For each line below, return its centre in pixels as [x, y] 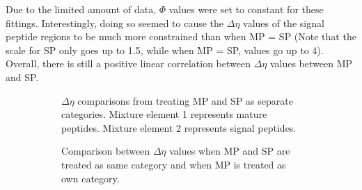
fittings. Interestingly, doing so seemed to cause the [115, 23]
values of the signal [284, 23]
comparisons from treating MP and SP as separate [185, 100]
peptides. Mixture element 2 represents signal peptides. [179, 127]
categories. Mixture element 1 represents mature [164, 114]
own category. [90, 178]
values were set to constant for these [246, 9]
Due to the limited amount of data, [81, 9]
